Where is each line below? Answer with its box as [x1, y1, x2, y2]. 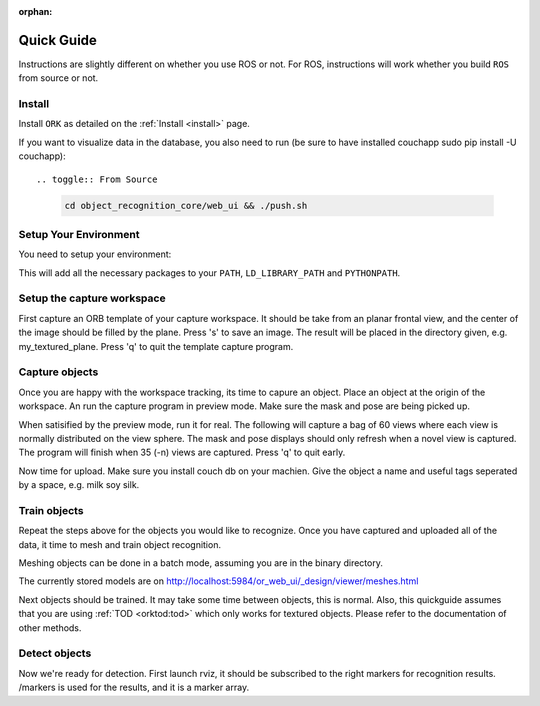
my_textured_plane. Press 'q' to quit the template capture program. [18, 340, 294, 352]
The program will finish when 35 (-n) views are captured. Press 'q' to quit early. [18, 446, 346, 459]
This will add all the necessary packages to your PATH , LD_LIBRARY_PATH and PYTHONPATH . [18, 266, 401, 279]
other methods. [18, 621, 82, 634]
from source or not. [18, 72, 99, 84]
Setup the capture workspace [18, 291, 166, 305]
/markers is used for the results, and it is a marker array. [18, 681, 250, 694]
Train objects [18, 503, 84, 517]
